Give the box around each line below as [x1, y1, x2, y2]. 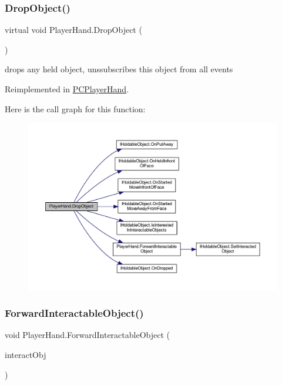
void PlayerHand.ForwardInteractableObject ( [5, 329, 170, 341]
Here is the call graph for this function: [5, 102, 146, 115]
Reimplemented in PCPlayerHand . [5, 83, 129, 95]
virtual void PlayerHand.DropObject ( [5, 24, 142, 36]
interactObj [5, 349, 46, 361]
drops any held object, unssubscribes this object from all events [5, 63, 233, 75]
